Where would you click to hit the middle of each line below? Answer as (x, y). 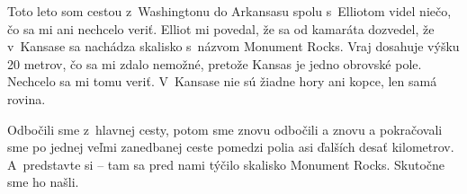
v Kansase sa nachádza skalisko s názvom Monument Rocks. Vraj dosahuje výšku (233, 46)
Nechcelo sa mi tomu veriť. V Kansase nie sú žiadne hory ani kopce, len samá (222, 81)
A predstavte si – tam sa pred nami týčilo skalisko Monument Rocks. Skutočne (226, 164)
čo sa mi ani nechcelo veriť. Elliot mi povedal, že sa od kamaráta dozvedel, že (221, 28)
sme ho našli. (43, 182)
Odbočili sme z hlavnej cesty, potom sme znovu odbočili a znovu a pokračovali (225, 129)
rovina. (27, 98)
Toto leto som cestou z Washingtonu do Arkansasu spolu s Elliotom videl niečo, (229, 11)
